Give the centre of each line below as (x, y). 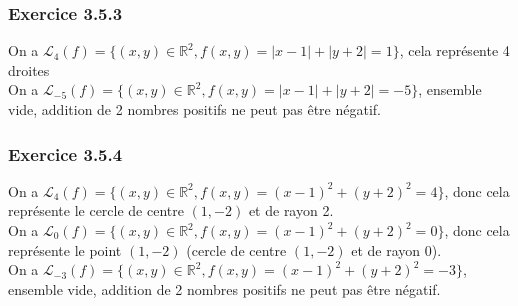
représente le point (65, 249)
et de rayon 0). (396, 249)
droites (29, 69)
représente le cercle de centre (96, 210)
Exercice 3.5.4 (65, 153)
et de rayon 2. (291, 210)
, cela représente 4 (454, 50)
